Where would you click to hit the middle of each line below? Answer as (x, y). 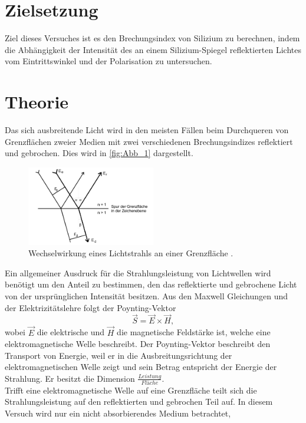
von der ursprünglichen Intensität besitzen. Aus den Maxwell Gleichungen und (147, 295)
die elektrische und (71, 332)
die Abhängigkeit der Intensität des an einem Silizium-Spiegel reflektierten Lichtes (153, 49)
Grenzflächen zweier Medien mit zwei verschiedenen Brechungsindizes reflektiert (149, 141)
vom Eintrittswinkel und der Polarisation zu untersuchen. (108, 61)
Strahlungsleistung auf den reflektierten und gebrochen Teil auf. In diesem (139, 401)
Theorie (37, 102)
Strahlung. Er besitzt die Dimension (70, 378)
